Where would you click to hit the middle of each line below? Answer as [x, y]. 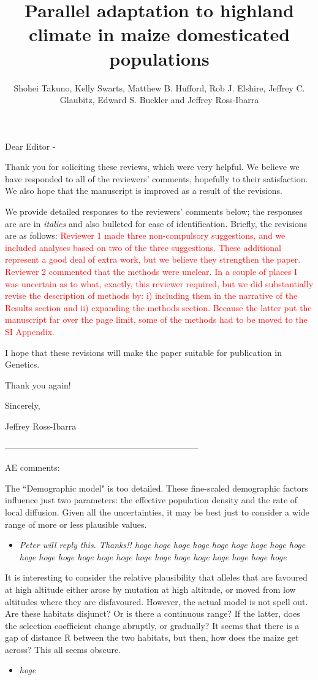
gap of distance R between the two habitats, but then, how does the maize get [152, 637]
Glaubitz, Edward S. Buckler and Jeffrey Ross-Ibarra [159, 100]
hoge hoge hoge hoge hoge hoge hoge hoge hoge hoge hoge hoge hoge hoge [153, 556]
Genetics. [22, 364]
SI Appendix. [30, 331]
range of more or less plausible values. [76, 524]
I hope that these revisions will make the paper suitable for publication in [143, 352]
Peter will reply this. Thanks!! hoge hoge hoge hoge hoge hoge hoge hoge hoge [162, 545]
